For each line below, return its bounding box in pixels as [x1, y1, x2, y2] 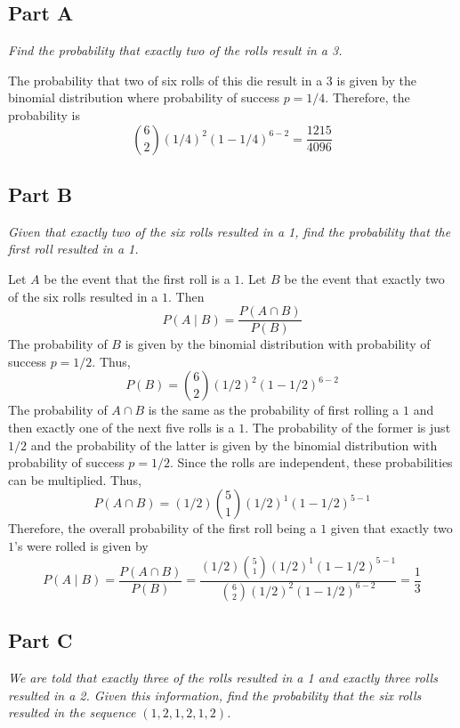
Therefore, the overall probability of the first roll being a [8, 519, 317, 538]
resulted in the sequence [8, 703, 136, 722]
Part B [8, 180, 73, 207]
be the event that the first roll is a [44, 269, 230, 287]
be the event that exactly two [284, 269, 445, 287]
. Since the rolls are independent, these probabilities [169, 453, 453, 472]
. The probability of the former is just [245, 418, 451, 436]
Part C [8, 627, 73, 654]
